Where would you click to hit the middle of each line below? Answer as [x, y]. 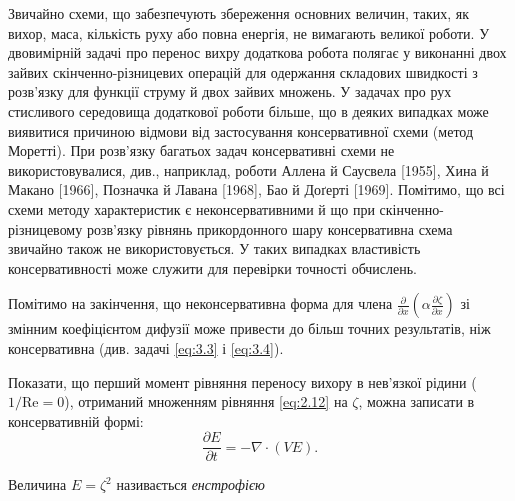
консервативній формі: [76, 420]
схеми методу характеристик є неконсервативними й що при [191, 208]
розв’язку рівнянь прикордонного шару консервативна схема [269, 228]
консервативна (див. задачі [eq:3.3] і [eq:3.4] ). [146, 347]
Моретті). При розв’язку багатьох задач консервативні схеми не [201, 150]
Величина [37, 484]
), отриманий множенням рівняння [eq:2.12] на [206, 401]
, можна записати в [416, 401]
